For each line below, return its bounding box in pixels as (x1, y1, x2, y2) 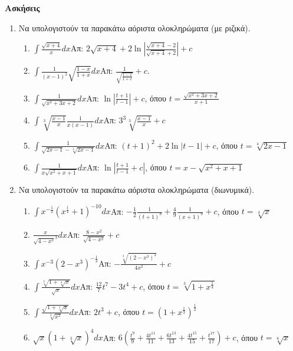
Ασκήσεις (5, 2, 40, 14)
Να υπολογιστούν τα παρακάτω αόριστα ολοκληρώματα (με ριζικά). (18, 21, 251, 34)
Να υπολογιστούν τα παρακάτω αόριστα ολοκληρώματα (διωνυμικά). (18, 183, 255, 195)
